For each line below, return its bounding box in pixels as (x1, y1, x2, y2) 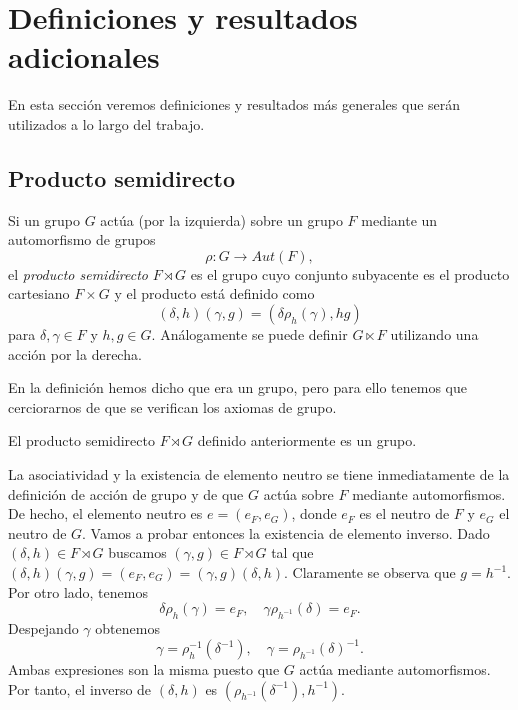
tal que (271, 542, 314, 563)
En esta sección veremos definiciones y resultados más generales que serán (8, 94, 461, 115)
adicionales (8, 36, 160, 77)
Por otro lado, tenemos (8, 581, 148, 602)
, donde (291, 503, 337, 524)
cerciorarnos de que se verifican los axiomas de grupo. (8, 396, 337, 417)
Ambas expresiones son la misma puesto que (8, 659, 280, 680)
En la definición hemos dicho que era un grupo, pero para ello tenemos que (8, 377, 468, 398)
